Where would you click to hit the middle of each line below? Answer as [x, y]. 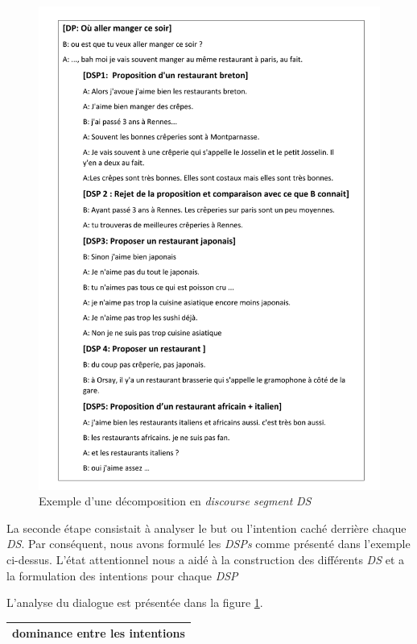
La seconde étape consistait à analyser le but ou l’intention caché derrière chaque [206, 528]
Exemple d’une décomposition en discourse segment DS [175, 501]
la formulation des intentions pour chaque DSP [122, 575]
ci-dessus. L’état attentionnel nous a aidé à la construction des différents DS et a [206, 560]
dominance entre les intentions [99, 633]
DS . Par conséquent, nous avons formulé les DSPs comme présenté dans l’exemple [208, 544]
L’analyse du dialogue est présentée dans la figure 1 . [135, 602]
